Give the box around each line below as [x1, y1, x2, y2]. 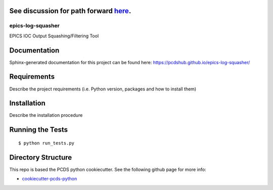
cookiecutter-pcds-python [22, 176, 77, 182]
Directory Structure [9, 153, 72, 162]
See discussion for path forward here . [9, 7, 131, 15]
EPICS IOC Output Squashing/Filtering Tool [9, 33, 99, 39]
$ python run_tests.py [18, 140, 75, 146]
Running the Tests [9, 125, 68, 134]
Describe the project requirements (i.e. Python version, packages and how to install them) [9, 86, 197, 92]
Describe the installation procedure [9, 112, 83, 118]
